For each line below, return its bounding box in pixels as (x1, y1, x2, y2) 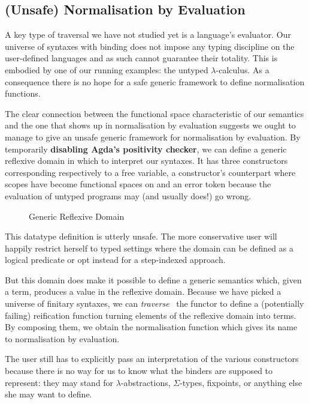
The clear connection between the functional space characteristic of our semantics (5, 107, 304, 119)
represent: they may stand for (5, 376, 114, 388)
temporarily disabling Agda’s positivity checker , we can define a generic (5, 142, 287, 155)
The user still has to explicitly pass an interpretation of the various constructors (5, 352, 299, 365)
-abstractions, (120, 376, 171, 388)
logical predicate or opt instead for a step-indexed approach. (5, 253, 226, 266)
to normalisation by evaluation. (5, 332, 120, 345)
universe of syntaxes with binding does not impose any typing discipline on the (5, 40, 295, 52)
